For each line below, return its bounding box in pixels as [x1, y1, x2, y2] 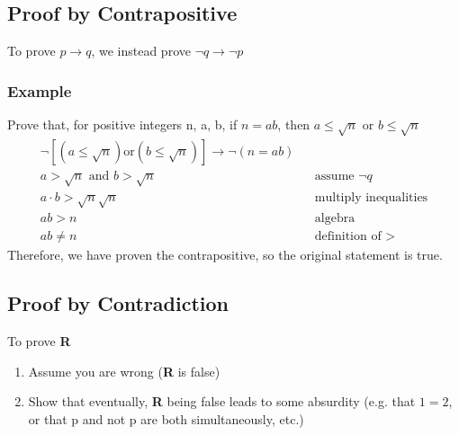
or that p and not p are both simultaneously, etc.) [28, 410, 304, 429]
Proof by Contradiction [7, 289, 229, 317]
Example [7, 79, 72, 102]
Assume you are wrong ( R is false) [28, 361, 220, 380]
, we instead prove [91, 41, 191, 60]
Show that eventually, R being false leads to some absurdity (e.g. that [28, 392, 416, 411]
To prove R [7, 332, 71, 351]
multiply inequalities [314, 191, 428, 204]
